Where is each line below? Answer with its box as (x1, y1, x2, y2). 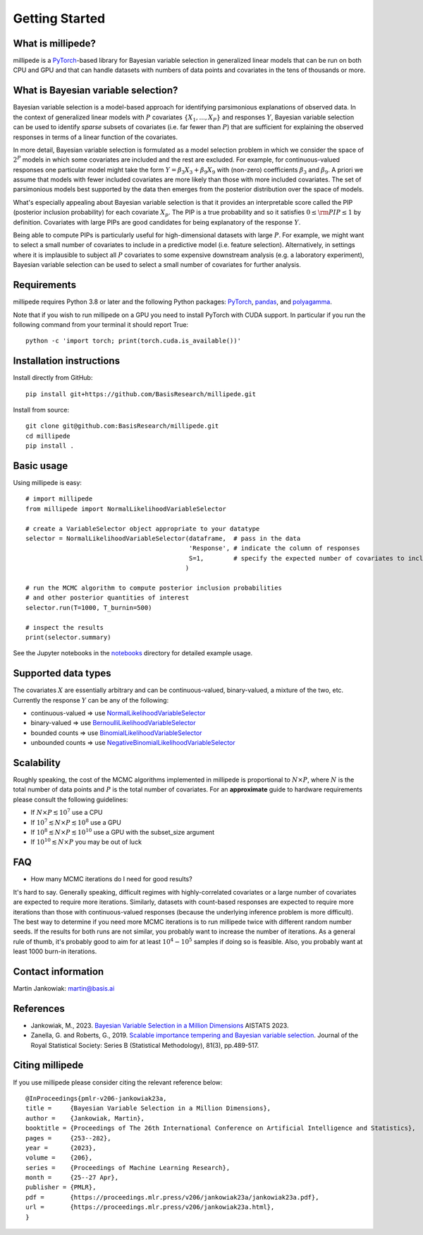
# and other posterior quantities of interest (25, 594, 190, 602)
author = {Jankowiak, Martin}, (25, 1114, 145, 1122)
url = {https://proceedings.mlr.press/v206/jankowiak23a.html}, (25, 1203, 275, 1211)
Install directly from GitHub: (13, 374, 93, 382)
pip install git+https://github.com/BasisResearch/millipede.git (25, 390, 257, 398)
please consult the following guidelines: (13, 795, 128, 804)
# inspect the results (25, 624, 104, 631)
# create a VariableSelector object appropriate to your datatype (25, 525, 260, 532)
